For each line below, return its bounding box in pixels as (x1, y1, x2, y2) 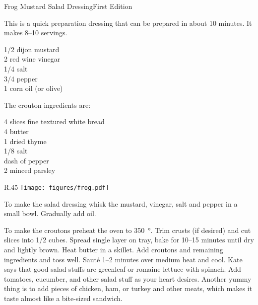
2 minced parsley (4, 165, 56, 175)
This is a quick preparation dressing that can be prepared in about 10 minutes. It (4, 17, 252, 28)
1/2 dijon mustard (4, 44, 60, 54)
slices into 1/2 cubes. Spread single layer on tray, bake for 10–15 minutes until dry (4, 234, 254, 245)
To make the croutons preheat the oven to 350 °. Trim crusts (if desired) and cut (4, 225, 251, 235)
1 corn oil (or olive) (4, 83, 63, 93)
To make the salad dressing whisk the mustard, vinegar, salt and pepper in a (4, 198, 238, 209)
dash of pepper (4, 155, 49, 165)
